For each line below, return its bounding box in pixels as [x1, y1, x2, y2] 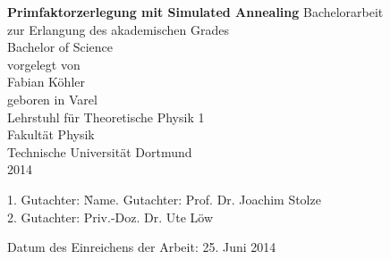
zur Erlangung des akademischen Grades [7, 20, 229, 38]
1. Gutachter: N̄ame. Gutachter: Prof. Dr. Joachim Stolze [7, 189, 321, 208]
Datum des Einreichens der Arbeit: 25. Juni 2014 [7, 238, 276, 256]
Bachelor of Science [7, 38, 114, 56]
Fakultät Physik [7, 125, 95, 144]
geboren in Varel [7, 89, 97, 108]
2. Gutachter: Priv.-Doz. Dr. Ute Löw [7, 207, 214, 226]
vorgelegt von [7, 54, 81, 73]
